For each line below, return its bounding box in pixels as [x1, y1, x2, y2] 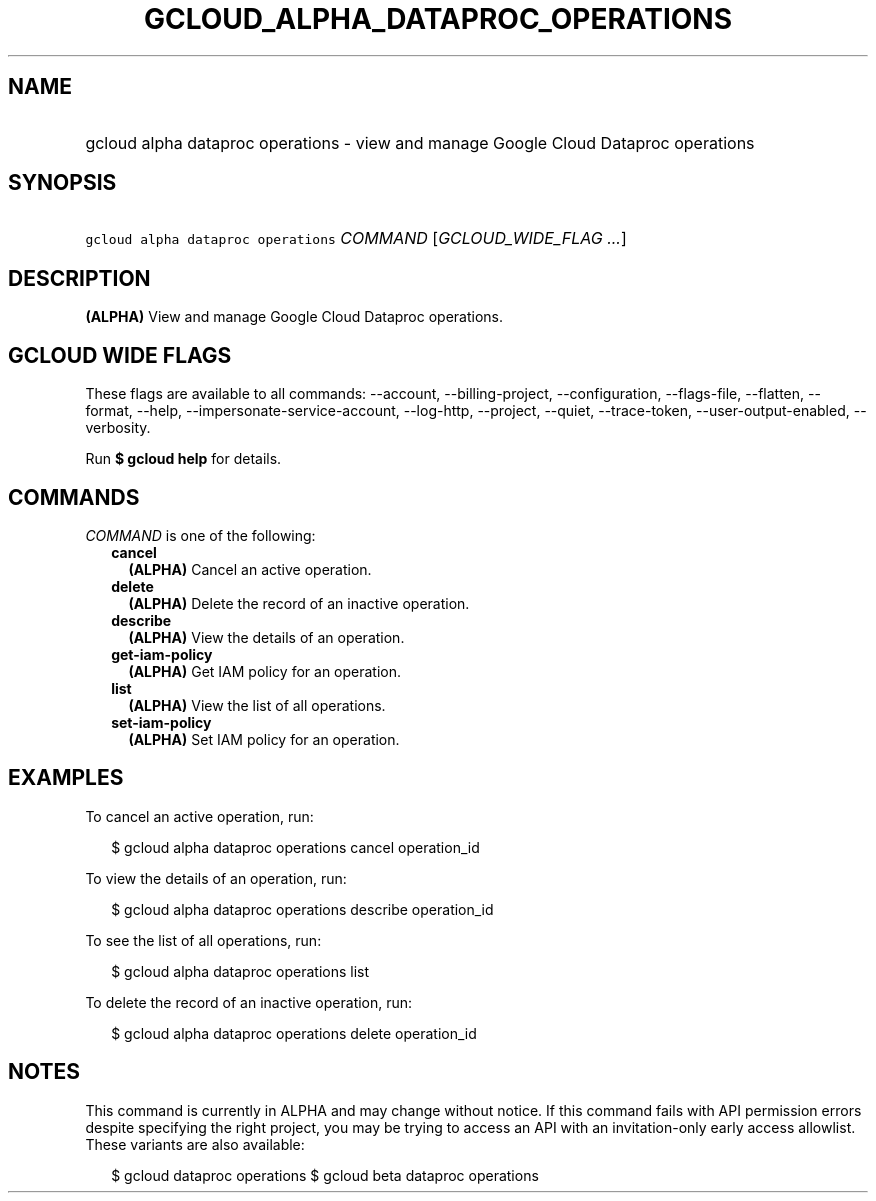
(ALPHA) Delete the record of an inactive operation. [128, 594, 470, 612]
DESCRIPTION [8, 265, 151, 291]
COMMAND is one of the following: [85, 526, 316, 544]
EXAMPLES [8, 765, 124, 791]
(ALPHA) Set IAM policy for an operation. [128, 730, 400, 748]
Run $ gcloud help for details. [85, 450, 282, 468]
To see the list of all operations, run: [85, 931, 322, 949]
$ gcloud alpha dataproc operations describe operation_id [111, 900, 494, 918]
